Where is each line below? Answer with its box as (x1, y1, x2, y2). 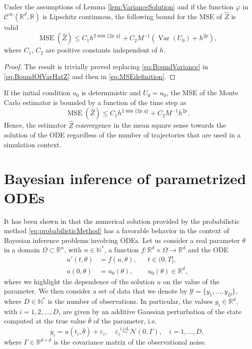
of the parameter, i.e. (93, 316, 157, 326)
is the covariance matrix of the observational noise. (53, 337, 206, 347)
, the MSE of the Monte (166, 87, 238, 98)
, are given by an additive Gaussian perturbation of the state (58, 306, 242, 316)
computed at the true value (4, 316, 86, 326)
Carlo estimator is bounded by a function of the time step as (4, 97, 186, 107)
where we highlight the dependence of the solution (4, 276, 155, 286)
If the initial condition (4, 87, 71, 98)
